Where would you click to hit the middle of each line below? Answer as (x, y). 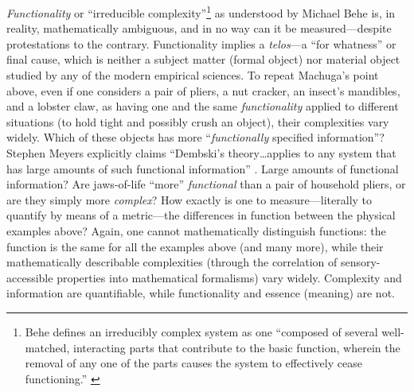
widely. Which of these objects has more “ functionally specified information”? (195, 137)
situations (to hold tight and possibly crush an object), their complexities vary (198, 121)
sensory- (360, 262)
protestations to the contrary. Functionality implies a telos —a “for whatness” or (201, 43)
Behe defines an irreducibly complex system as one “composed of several (201, 331)
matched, (47, 347)
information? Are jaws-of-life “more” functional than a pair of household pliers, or (206, 184)
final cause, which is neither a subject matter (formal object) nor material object (203, 59)
